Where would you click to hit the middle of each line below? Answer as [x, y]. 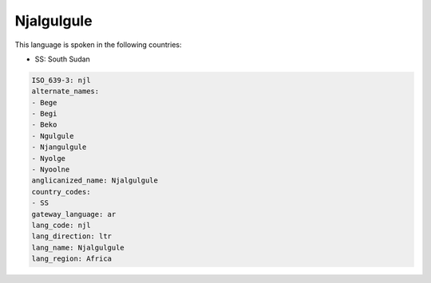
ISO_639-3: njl [61, 80]
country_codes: [61, 192]
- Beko [44, 125]
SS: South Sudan [63, 59]
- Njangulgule [59, 147]
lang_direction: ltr [71, 236]
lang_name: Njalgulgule [78, 248]
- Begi [44, 114]
